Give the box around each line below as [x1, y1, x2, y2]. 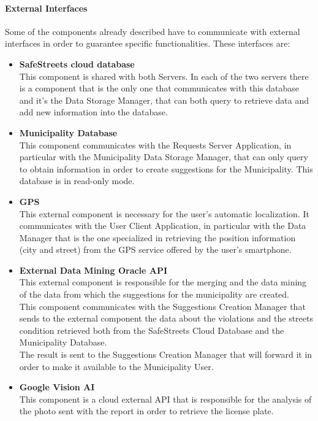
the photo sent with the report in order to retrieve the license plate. [19, 404, 274, 417]
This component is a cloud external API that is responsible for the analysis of [19, 392, 312, 405]
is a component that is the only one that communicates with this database [19, 82, 299, 95]
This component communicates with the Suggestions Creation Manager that [19, 299, 306, 312]
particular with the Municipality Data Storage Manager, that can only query [19, 150, 308, 163]
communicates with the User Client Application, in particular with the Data [19, 219, 306, 232]
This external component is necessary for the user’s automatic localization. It [19, 207, 309, 220]
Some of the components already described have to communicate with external [5, 25, 300, 37]
